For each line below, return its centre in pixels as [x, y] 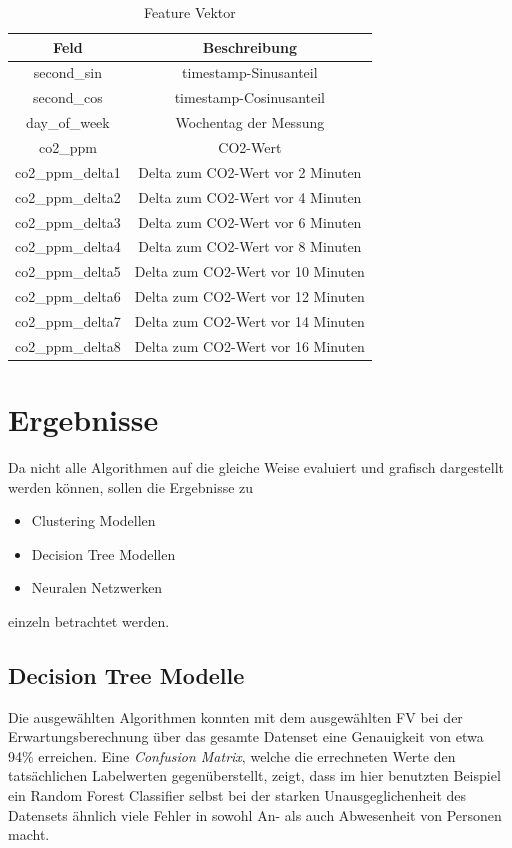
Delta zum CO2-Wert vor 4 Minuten [250, 196]
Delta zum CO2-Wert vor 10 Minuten [249, 271]
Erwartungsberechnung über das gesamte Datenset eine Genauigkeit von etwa [246, 736]
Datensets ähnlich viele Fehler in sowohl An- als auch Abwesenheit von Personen [255, 814]
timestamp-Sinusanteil [250, 72]
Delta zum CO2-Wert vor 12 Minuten [249, 296]
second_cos [68, 97]
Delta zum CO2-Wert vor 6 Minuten [250, 221]
